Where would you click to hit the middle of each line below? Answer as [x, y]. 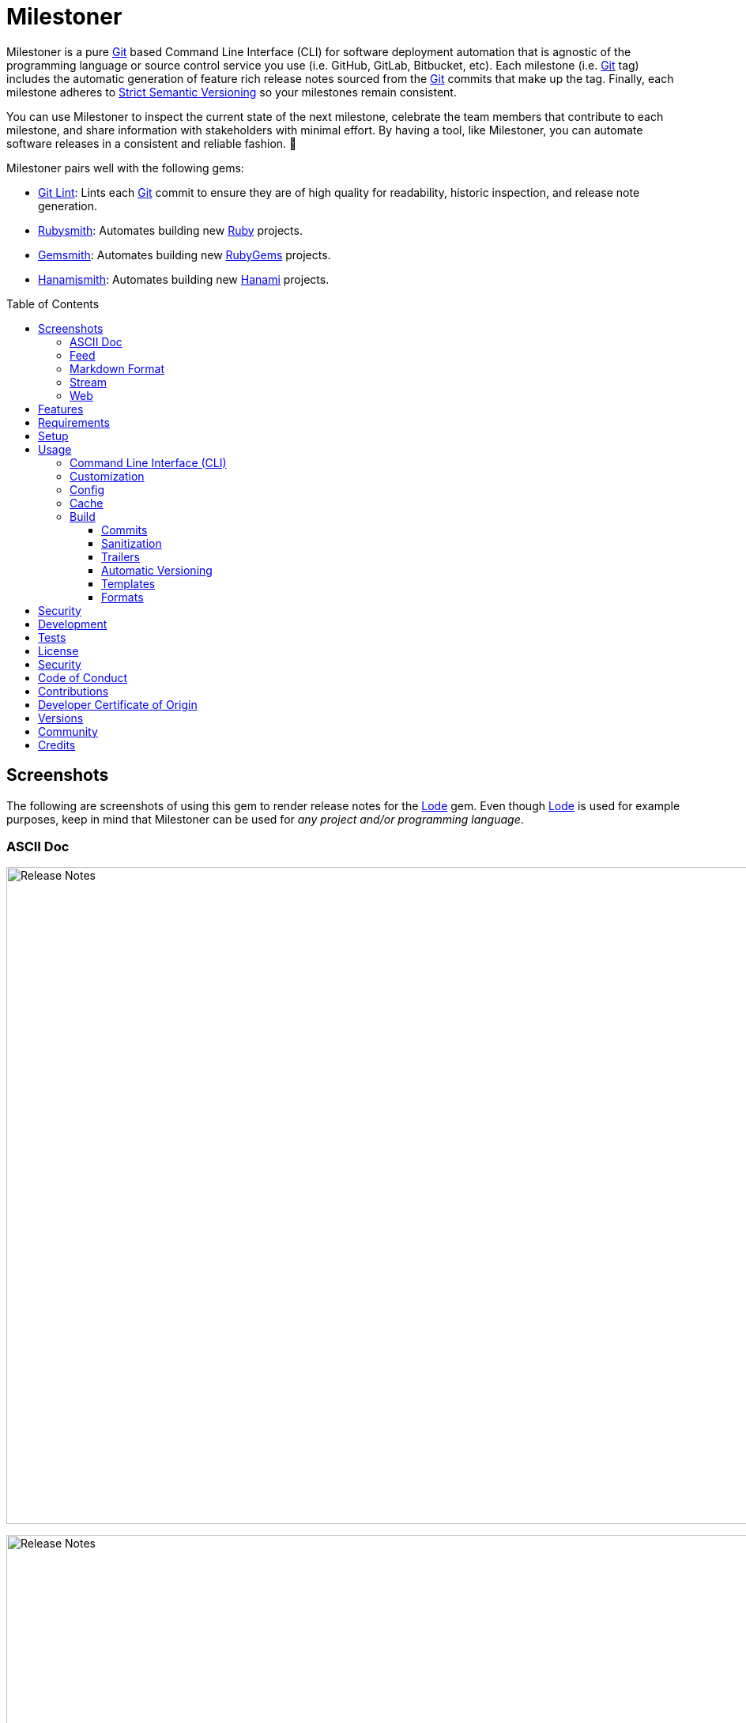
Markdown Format [117, 368]
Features [61, 409]
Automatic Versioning [157, 570]
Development [73, 624]
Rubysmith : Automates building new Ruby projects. [170, 230]
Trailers [121, 556]
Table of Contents [53, 304]
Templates [128, 583]
